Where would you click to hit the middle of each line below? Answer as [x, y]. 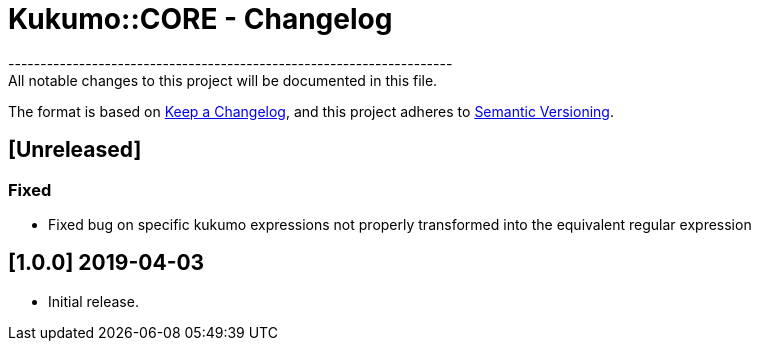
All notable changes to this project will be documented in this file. [223, 80]
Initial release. [93, 301]
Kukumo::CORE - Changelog [200, 19]
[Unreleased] [75, 150]
